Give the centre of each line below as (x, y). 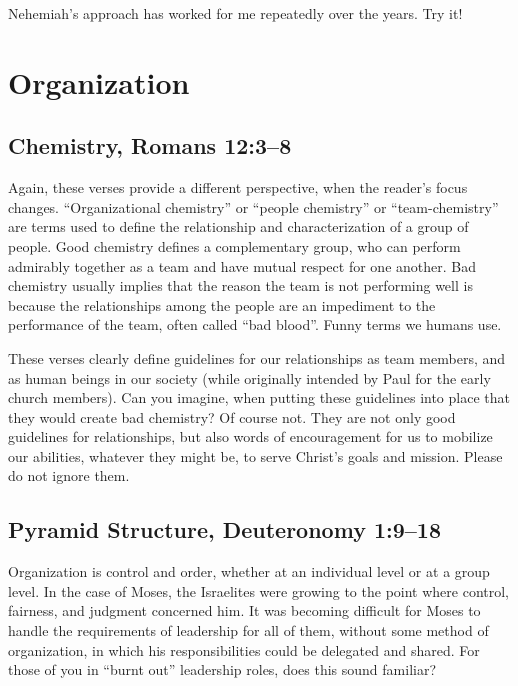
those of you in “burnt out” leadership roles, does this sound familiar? (222, 669)
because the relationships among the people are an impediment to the (222, 304)
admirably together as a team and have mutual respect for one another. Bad (242, 265)
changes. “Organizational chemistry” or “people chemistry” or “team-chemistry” (253, 206)
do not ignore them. (69, 475)
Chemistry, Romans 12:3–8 (150, 145)
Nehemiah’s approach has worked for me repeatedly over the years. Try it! (235, 13)
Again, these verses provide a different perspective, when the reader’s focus (238, 187)
